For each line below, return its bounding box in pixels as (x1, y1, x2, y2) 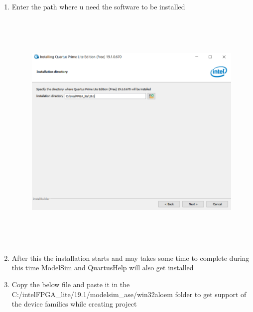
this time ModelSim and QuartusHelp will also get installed (11, 262, 194, 273)
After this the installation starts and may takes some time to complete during (11, 252, 250, 263)
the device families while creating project (11, 299, 137, 309)
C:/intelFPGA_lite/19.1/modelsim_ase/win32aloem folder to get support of (11, 289, 247, 299)
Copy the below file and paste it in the (11, 279, 130, 289)
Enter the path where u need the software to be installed (11, 1, 185, 11)
